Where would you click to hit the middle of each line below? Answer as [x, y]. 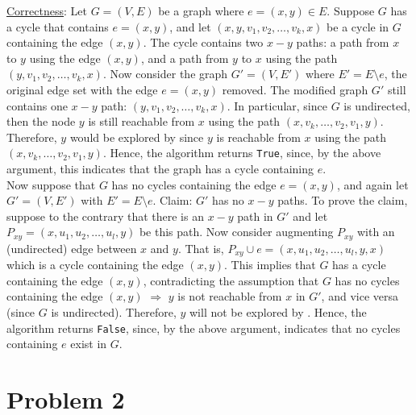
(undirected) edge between [72, 248]
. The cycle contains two [203, 42]
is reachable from [258, 137]
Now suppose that [51, 184]
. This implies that [270, 265]
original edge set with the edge [82, 89]
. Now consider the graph [165, 74]
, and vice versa [360, 296]
